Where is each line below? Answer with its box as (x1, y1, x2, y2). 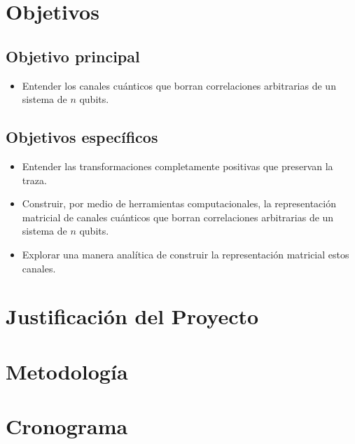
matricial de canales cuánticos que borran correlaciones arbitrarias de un (22, 209, 334, 224)
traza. (22, 172, 47, 187)
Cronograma (6, 412, 128, 440)
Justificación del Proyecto (6, 302, 259, 331)
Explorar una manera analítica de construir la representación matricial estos (22, 247, 349, 261)
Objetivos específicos (6, 126, 158, 148)
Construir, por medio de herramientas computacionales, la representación (22, 196, 336, 211)
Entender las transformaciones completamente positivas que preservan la (22, 158, 333, 173)
